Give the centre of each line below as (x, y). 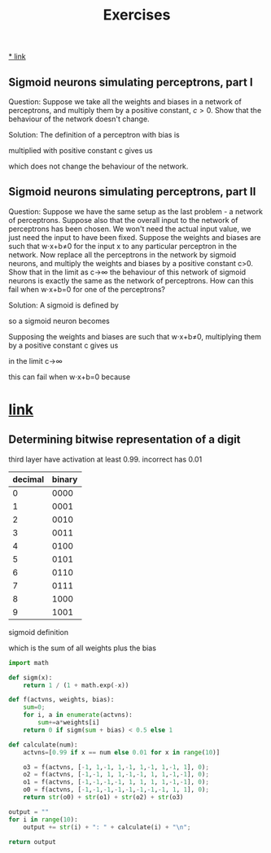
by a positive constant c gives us (63, 345)
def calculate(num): (44, 745)
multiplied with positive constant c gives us (81, 151)
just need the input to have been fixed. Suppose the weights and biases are (135, 237)
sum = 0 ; (34, 707)
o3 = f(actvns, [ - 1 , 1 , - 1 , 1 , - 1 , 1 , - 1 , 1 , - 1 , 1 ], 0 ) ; (116, 767)
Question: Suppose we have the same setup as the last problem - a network (135, 211)
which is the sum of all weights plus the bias (83, 648)
